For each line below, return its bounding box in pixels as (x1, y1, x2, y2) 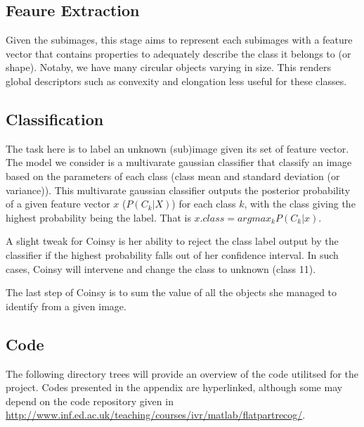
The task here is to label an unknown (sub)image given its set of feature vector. (6, 141, 349, 155)
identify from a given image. (6, 298, 126, 313)
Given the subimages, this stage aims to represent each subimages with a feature (6, 32, 353, 47)
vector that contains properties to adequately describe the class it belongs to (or (6, 46, 351, 60)
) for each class (171, 196, 236, 211)
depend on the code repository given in (6, 393, 174, 408)
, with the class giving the (244, 196, 356, 211)
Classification (6, 108, 104, 129)
